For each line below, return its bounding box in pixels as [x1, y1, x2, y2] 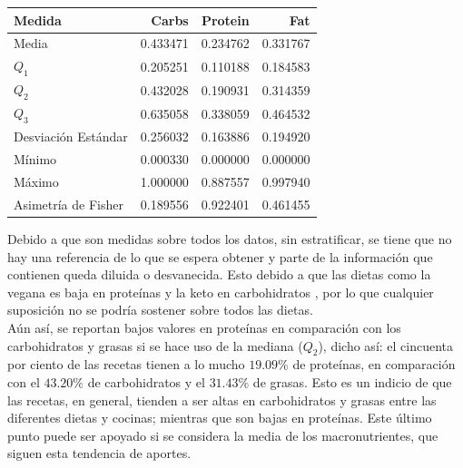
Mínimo [14, 150, 57, 169]
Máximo [14, 172, 59, 191]
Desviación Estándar [14, 127, 128, 146]
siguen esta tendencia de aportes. [7, 444, 192, 463]
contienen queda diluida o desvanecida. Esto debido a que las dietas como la [7, 265, 431, 284]
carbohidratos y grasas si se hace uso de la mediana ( [7, 336, 303, 355]
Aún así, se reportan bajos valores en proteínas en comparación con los [7, 317, 401, 336]
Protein [201, 10, 250, 29]
